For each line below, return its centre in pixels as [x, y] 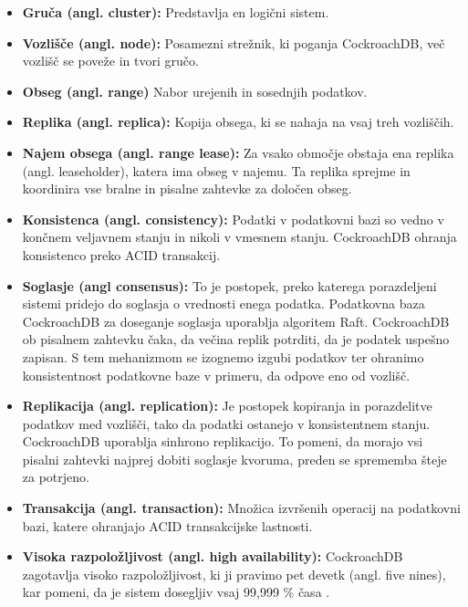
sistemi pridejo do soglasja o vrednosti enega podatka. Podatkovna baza [224, 303]
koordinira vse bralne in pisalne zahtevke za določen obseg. [187, 188]
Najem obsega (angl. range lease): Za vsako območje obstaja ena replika [238, 152]
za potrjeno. [56, 477]
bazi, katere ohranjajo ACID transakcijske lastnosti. [167, 525]
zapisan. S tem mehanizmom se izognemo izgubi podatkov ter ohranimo [223, 356]
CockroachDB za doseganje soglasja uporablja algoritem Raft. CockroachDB [236, 321]
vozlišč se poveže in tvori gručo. [110, 61]
